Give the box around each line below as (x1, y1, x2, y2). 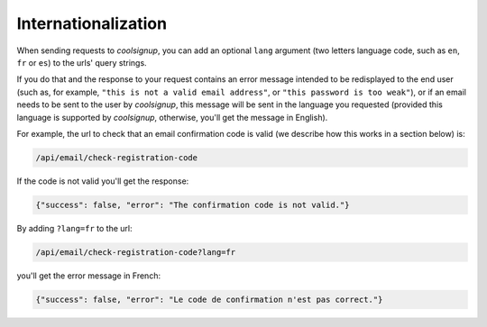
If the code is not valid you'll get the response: (16, 176, 189, 186)
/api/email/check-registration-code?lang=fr (35, 247, 236, 257)
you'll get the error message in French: (16, 270, 161, 281)
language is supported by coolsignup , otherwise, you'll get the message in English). (16, 112, 328, 123)
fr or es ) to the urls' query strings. (16, 57, 148, 68)
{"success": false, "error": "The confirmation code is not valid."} (35, 199, 350, 210)
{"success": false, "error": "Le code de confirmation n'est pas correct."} (35, 294, 383, 304)
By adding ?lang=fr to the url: (16, 223, 133, 233)
